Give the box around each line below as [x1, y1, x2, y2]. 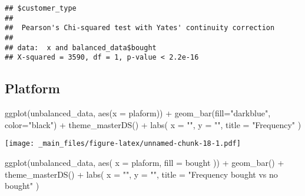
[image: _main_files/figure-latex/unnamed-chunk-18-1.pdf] [5, 139, 241, 148]
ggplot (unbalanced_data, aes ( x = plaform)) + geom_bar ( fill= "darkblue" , [5, 107, 271, 119]
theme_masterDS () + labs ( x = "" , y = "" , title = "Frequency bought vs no [5, 168, 278, 180]
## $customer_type [5, 4, 77, 12]
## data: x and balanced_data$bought [5, 43, 157, 52]
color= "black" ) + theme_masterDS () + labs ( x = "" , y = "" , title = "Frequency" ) [5, 118, 301, 130]
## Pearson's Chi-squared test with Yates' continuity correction [5, 24, 275, 32]
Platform [5, 79, 60, 97]
